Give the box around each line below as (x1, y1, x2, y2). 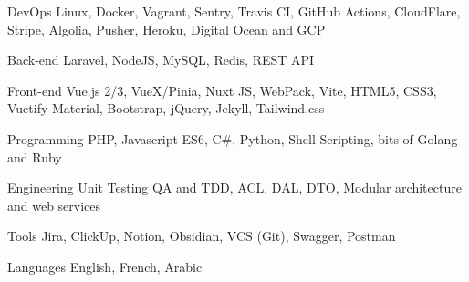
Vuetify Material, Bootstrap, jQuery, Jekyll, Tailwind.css (7, 99, 325, 118)
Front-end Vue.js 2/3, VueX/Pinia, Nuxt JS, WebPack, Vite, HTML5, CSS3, (7, 80, 437, 99)
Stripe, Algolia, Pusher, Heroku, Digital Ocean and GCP (7, 19, 326, 38)
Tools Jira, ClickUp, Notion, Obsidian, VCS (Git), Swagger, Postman (7, 226, 396, 245)
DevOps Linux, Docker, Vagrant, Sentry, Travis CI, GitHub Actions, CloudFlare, (7, 2, 461, 20)
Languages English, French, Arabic (7, 256, 203, 276)
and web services (7, 195, 101, 214)
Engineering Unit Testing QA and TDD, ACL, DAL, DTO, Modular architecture (7, 178, 462, 197)
